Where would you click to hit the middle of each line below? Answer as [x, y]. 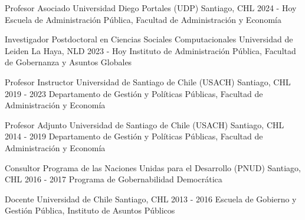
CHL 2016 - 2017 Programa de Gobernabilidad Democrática [114, 179]
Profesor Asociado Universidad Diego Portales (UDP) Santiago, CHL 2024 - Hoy [151, 8]
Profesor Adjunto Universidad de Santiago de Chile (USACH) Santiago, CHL [145, 124]
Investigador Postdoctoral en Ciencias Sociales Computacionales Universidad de [149, 39]
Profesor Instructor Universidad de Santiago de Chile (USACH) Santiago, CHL [148, 81]
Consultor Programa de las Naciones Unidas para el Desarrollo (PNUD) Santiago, [153, 167]
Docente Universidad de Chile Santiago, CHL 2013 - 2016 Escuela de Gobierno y [151, 199]
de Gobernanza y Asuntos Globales [68, 62]
